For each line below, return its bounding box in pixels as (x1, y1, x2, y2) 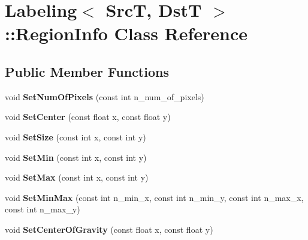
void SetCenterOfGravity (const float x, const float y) (5, 223, 213, 235)
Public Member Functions (5, 62, 169, 80)
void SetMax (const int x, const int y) (5, 171, 149, 184)
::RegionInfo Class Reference (5, 21, 248, 46)
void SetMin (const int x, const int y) (5, 151, 147, 163)
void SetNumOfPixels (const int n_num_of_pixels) (5, 90, 204, 103)
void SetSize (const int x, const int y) (5, 130, 146, 143)
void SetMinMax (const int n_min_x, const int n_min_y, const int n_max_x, (5, 191, 304, 203)
